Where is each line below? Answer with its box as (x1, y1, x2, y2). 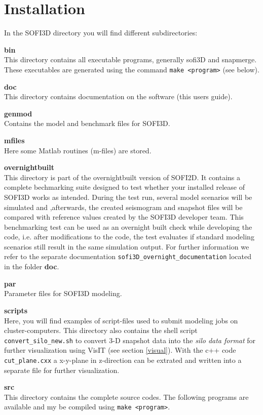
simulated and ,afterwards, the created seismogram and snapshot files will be (4, 201, 243, 212)
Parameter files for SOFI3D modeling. (4, 288, 122, 299)
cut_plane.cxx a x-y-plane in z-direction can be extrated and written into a (4, 354, 242, 365)
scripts (4, 305, 28, 315)
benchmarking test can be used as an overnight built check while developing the (4, 221, 252, 232)
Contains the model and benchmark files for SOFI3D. (4, 118, 170, 129)
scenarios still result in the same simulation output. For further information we (4, 241, 249, 252)
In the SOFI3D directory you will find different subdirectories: (4, 27, 198, 38)
